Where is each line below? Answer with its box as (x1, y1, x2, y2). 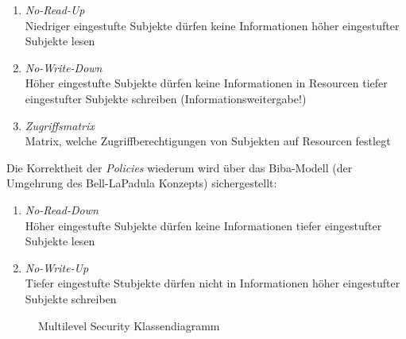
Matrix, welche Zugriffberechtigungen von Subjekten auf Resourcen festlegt (25, 133, 391, 149)
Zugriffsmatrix (25, 117, 95, 133)
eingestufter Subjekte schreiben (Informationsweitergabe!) (25, 90, 307, 106)
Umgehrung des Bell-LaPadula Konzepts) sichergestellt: (6, 175, 277, 191)
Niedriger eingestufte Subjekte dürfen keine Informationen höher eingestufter (25, 17, 400, 33)
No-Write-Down (25, 59, 102, 75)
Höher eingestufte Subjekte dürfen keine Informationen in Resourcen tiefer (25, 75, 388, 91)
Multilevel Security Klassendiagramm (38, 317, 220, 333)
